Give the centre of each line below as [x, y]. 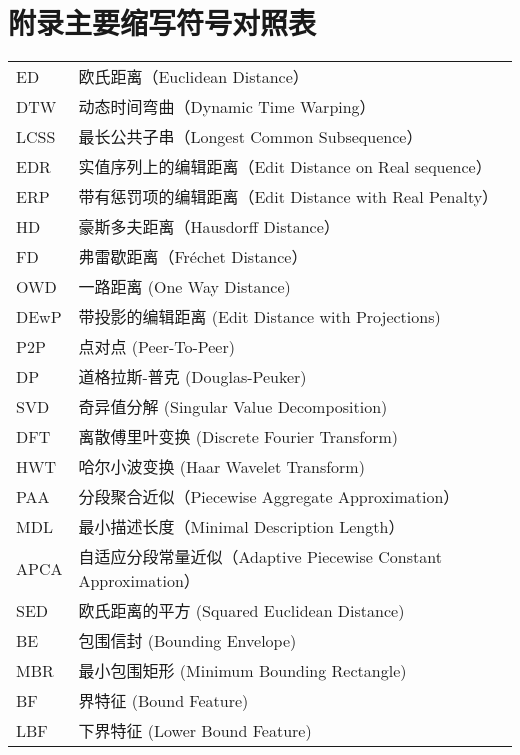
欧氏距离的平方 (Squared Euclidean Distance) [241, 611]
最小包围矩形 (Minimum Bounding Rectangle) [242, 671]
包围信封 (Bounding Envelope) [187, 641]
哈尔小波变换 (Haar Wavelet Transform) [221, 467]
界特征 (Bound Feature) [163, 701]
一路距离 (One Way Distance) [184, 287]
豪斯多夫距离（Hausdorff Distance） [209, 227]
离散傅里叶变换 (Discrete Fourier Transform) [238, 437]
